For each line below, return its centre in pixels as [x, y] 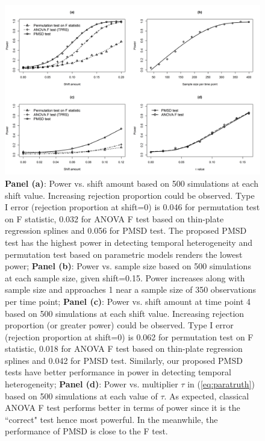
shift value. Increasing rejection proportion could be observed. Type [130, 195]
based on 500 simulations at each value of [81, 396]
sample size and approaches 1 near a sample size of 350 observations [131, 289]
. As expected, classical [207, 396]
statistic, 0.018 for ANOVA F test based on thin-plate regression [124, 349]
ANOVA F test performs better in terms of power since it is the [123, 408]
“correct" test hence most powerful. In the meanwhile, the [111, 419]
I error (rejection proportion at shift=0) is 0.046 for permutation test [132, 207]
